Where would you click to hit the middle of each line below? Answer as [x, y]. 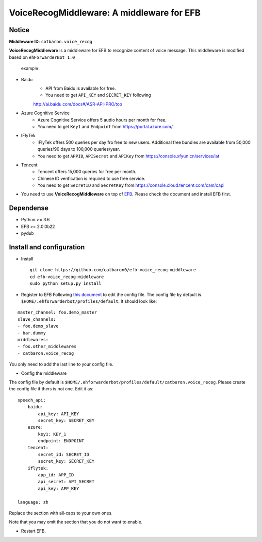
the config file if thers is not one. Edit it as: [51, 389]
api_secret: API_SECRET [66, 482]
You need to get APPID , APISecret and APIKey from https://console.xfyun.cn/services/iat [129, 156]
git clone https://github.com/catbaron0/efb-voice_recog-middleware [113, 270]
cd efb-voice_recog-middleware [67, 277]
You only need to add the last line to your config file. [61, 364]
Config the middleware [44, 373]
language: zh [33, 502]
